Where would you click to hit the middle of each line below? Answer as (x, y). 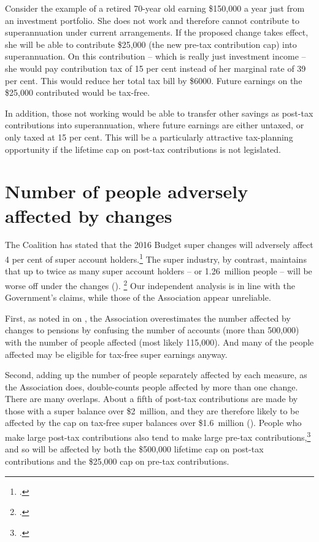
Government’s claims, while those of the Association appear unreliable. (138, 297)
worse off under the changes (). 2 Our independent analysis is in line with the (150, 284)
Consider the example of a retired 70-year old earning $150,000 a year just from (155, 8)
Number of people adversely (127, 191)
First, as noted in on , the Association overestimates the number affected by (148, 318)
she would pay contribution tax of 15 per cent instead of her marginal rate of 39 (156, 68)
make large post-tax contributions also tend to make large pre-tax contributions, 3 (158, 436)
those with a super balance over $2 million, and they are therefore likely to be (152, 410)
